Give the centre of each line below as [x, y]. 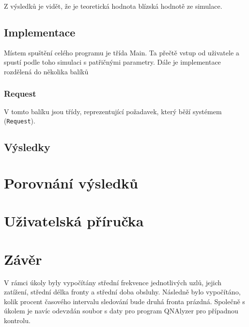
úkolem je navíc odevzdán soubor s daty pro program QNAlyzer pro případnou [121, 311]
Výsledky [27, 147]
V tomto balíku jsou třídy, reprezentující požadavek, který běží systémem [113, 111]
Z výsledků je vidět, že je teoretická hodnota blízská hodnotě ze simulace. [113, 6]
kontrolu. [17, 320]
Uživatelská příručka [74, 221]
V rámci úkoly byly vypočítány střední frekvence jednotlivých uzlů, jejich [113, 282]
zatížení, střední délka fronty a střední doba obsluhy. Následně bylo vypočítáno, [122, 292]
